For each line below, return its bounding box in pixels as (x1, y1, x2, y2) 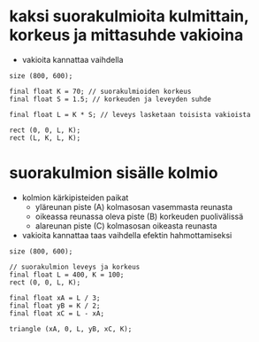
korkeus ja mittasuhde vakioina (9, 25, 244, 45)
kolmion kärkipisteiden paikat (21, 192, 129, 203)
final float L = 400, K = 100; (9, 270, 125, 279)
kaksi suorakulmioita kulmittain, (9, 6, 249, 27)
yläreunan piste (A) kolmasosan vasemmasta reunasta (34, 201, 232, 212)
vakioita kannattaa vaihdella (21, 54, 124, 65)
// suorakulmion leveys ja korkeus (9, 262, 141, 271)
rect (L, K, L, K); (9, 133, 81, 143)
